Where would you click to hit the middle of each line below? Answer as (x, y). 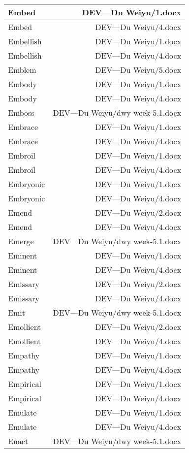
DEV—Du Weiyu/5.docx (138, 70)
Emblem (22, 70)
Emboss (21, 113)
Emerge (21, 241)
